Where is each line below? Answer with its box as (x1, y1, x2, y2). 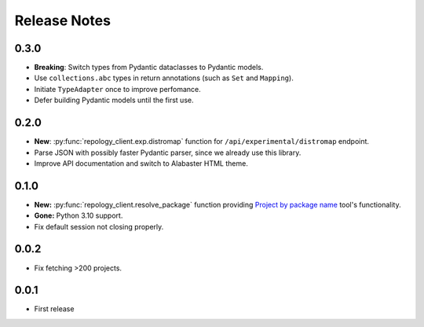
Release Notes (14, 12, 111, 29)
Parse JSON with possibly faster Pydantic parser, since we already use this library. (34, 148, 302, 157)
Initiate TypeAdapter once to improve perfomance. (34, 84, 202, 94)
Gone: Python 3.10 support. (34, 211, 123, 220)
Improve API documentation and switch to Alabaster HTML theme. (34, 158, 249, 168)
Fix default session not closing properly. (34, 222, 164, 231)
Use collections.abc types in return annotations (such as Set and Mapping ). (34, 73, 294, 83)
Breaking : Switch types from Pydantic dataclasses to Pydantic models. (34, 63, 264, 72)
